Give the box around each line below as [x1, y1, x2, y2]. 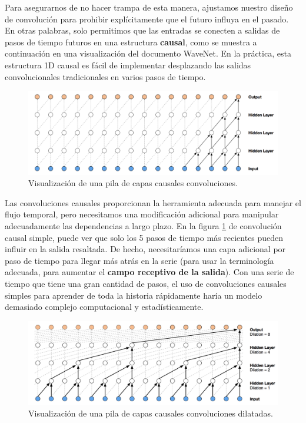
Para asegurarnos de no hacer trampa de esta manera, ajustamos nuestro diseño [5, 1, 293, 13]
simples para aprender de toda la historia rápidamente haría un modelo [5, 289, 262, 301]
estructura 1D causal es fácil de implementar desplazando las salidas [5, 58, 251, 71]
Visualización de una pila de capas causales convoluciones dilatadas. [28, 407, 273, 419]
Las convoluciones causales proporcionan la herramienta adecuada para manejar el [5, 196, 301, 209]
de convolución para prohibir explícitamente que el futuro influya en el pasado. [5, 12, 289, 25]
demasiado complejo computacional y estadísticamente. [5, 300, 204, 313]
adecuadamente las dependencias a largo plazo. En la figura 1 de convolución [5, 219, 282, 232]
